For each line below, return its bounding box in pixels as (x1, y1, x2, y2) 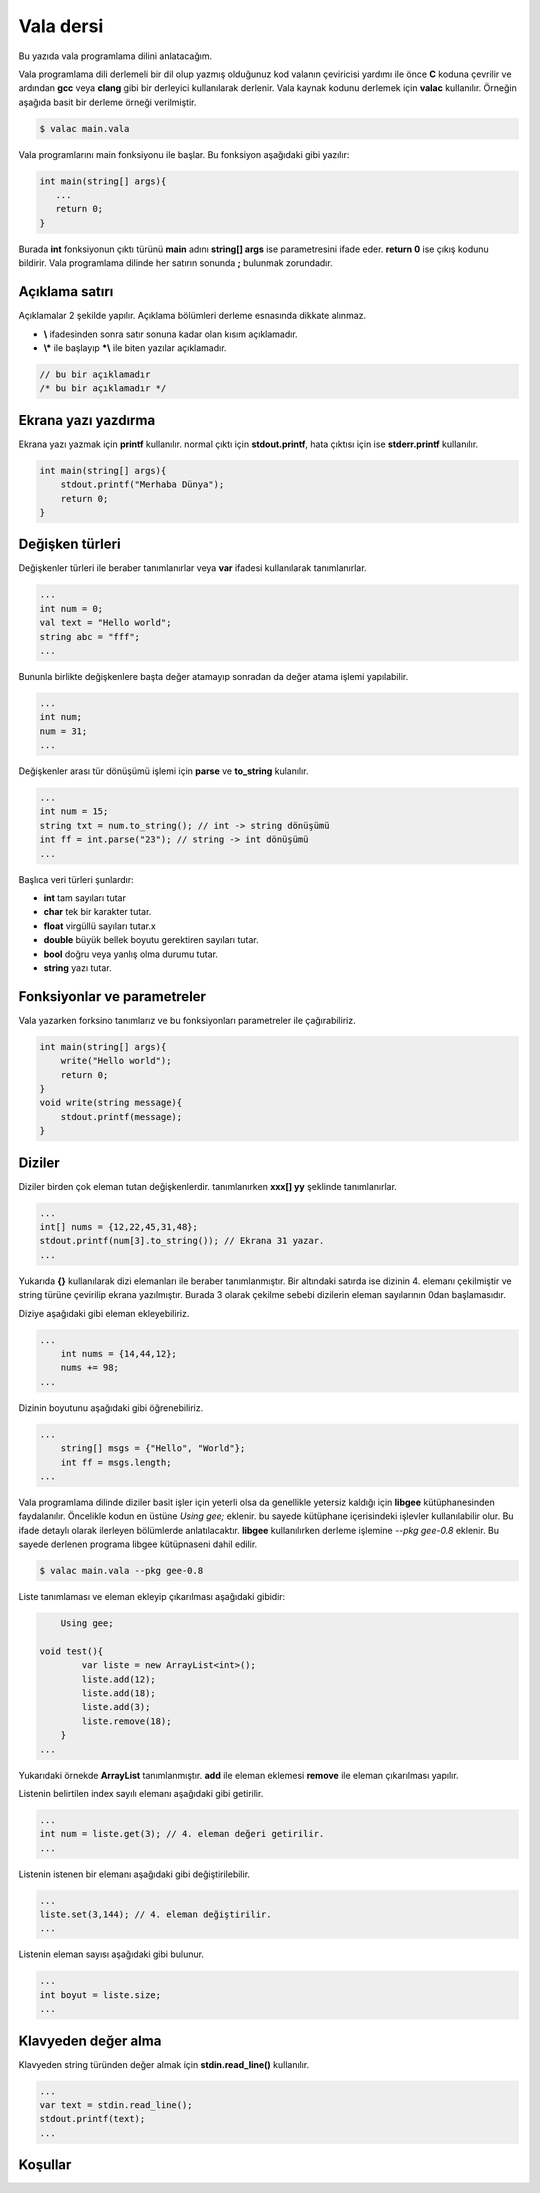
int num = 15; (39, 806, 109, 817)
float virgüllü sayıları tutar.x (43, 920, 157, 932)
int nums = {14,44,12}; (60, 1348, 177, 1360)
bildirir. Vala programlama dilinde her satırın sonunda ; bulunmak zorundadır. (18, 257, 334, 269)
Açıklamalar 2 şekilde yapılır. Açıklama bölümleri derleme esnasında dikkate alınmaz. (18, 310, 367, 322)
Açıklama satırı (18, 283, 114, 300)
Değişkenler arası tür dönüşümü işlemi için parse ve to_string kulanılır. (18, 765, 309, 777)
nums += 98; (60, 1362, 120, 1374)
